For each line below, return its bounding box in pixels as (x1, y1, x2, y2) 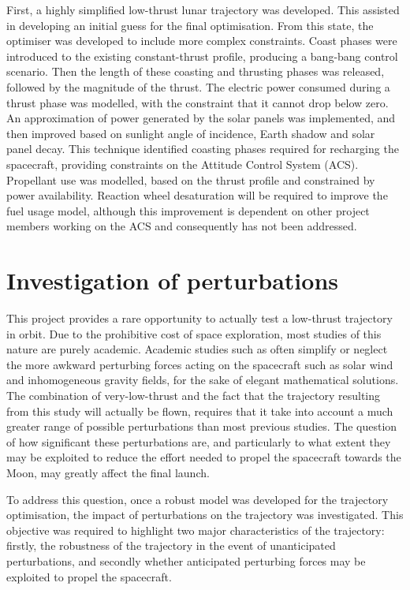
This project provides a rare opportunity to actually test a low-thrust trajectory (6, 310, 393, 327)
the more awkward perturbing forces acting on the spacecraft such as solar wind (6, 356, 393, 372)
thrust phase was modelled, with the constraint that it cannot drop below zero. (6, 94, 389, 110)
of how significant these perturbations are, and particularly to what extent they (6, 433, 391, 450)
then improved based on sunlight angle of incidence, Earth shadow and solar (6, 125, 375, 141)
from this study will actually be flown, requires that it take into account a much (6, 402, 393, 419)
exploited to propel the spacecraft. (6, 568, 172, 584)
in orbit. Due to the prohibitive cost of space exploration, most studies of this (6, 325, 382, 342)
